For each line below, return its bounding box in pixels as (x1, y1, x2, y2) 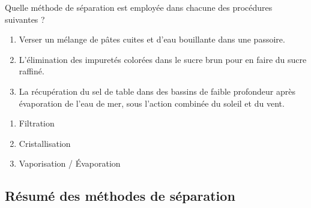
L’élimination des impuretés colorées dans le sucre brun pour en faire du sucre (19, 53, 307, 65)
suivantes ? (5, 13, 45, 25)
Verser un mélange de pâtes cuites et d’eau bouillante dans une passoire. (19, 33, 285, 46)
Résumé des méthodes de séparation (5, 186, 235, 205)
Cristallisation (19, 137, 71, 149)
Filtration (19, 117, 55, 129)
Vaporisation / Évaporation (19, 157, 121, 170)
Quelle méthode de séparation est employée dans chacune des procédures (5, 1, 273, 13)
